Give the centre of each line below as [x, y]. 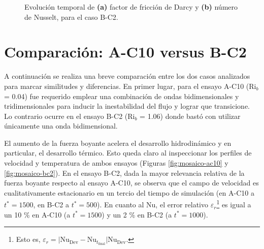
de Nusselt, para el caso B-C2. [71, 17]
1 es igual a [234, 204]
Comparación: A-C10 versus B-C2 [125, 52]
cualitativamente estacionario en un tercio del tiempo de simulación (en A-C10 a [129, 192]
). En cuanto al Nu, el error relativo [153, 205]
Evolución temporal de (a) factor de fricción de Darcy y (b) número [131, 7]
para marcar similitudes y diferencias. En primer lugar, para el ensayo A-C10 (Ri [130, 86]
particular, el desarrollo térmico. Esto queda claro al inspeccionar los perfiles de [128, 153]
